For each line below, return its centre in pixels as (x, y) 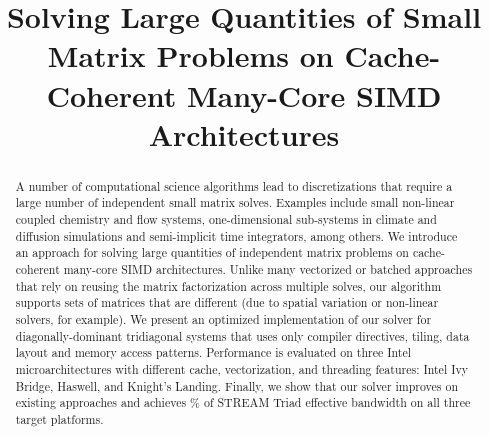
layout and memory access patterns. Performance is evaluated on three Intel (213, 352)
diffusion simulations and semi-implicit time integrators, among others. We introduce (236, 235)
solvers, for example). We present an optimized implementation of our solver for (223, 318)
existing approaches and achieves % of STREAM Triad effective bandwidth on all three (243, 402)
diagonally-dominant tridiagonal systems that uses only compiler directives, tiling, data (242, 335)
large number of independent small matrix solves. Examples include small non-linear (235, 202)
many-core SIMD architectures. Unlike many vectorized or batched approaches (268, 269)
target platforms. (59, 418)
